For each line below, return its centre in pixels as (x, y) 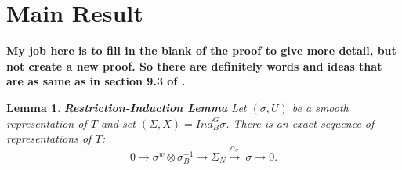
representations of (49, 138)
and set (118, 123)
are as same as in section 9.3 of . (96, 81)
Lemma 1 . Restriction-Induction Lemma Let (127, 107)
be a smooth (320, 107)
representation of (47, 123)
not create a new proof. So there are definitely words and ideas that (194, 65)
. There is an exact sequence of (300, 123)
